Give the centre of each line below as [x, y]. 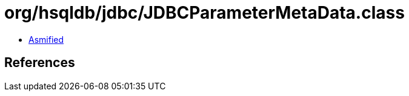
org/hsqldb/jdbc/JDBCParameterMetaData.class [205, 13]
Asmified [46, 39]
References [40, 63]
